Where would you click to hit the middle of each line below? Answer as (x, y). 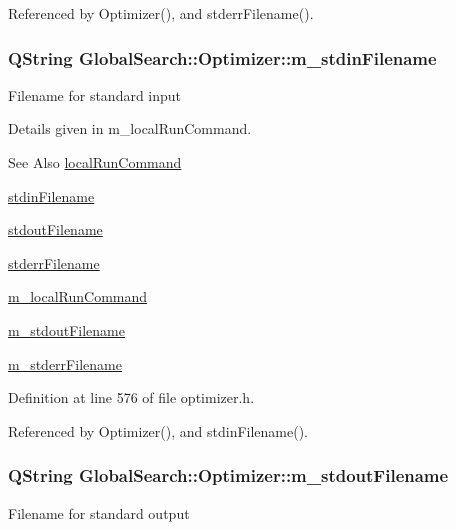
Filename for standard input (95, 94)
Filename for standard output (99, 512)
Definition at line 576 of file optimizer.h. (131, 397)
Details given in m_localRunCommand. (130, 128)
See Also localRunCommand (95, 162)
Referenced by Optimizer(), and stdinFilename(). (158, 430)
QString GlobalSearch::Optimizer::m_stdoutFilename (228, 475)
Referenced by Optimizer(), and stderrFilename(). (161, 13)
